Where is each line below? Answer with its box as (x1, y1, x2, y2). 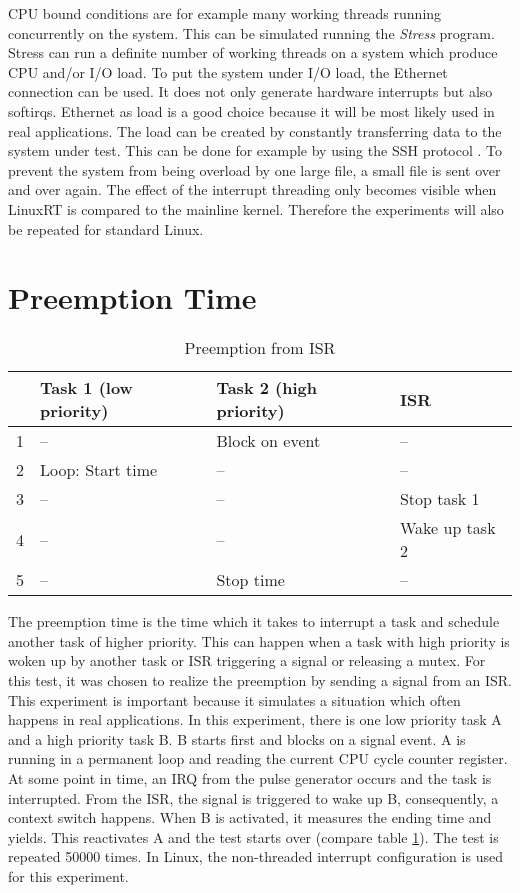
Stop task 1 (399, 487, 480, 511)
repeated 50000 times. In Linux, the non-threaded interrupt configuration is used (8, 846, 503, 867)
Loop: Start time (40, 458, 158, 482)
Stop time (216, 568, 285, 592)
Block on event (216, 429, 321, 453)
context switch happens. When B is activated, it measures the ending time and (8, 807, 492, 828)
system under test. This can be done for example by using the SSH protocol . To (8, 140, 503, 161)
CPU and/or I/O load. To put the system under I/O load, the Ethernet (8, 61, 448, 82)
